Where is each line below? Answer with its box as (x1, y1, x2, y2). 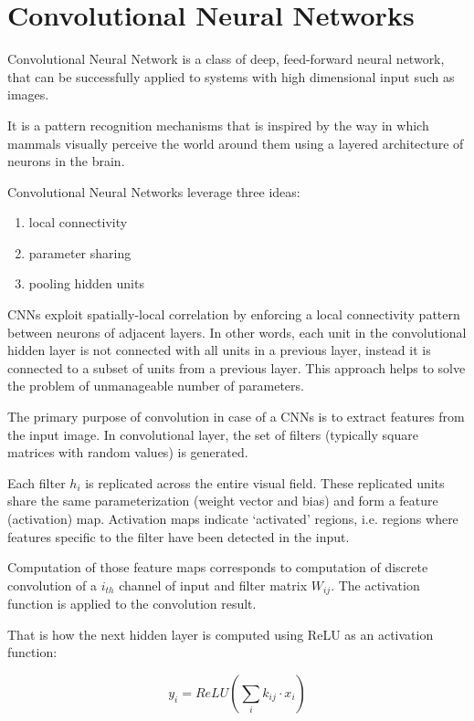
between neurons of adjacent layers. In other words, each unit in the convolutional (7, 322, 467, 341)
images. (7, 85, 49, 104)
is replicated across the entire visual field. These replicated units (85, 473, 445, 492)
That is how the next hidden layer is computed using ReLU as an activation (7, 624, 434, 643)
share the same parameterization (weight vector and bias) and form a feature (7, 491, 438, 510)
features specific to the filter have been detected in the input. (7, 527, 350, 546)
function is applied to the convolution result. (7, 594, 257, 613)
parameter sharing (28, 243, 132, 262)
